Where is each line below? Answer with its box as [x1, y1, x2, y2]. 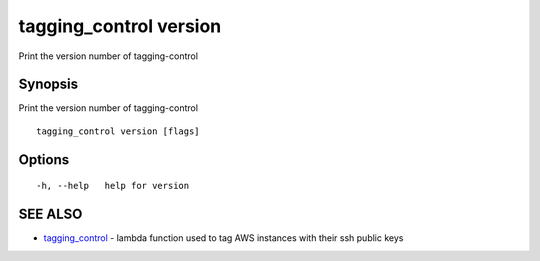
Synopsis [18, 76, 79, 93]
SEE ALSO [18, 206, 83, 223]
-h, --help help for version [36, 180, 190, 192]
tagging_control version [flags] [36, 125, 200, 137]
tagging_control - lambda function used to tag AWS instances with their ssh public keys [43, 232, 404, 244]
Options [18, 151, 70, 168]
